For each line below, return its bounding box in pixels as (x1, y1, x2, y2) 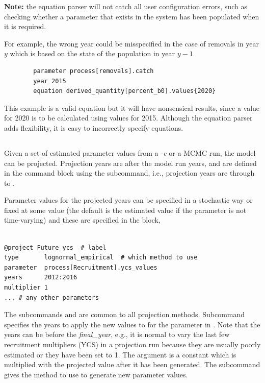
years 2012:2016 (4, 274, 77, 281)
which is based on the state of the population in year (10, 48, 175, 59)
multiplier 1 (4, 284, 48, 292)
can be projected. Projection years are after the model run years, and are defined (4, 157, 257, 168)
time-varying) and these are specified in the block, (4, 214, 161, 225)
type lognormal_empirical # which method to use (4, 254, 198, 261)
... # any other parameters (4, 294, 99, 301)
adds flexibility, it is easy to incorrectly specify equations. (4, 122, 183, 133)
